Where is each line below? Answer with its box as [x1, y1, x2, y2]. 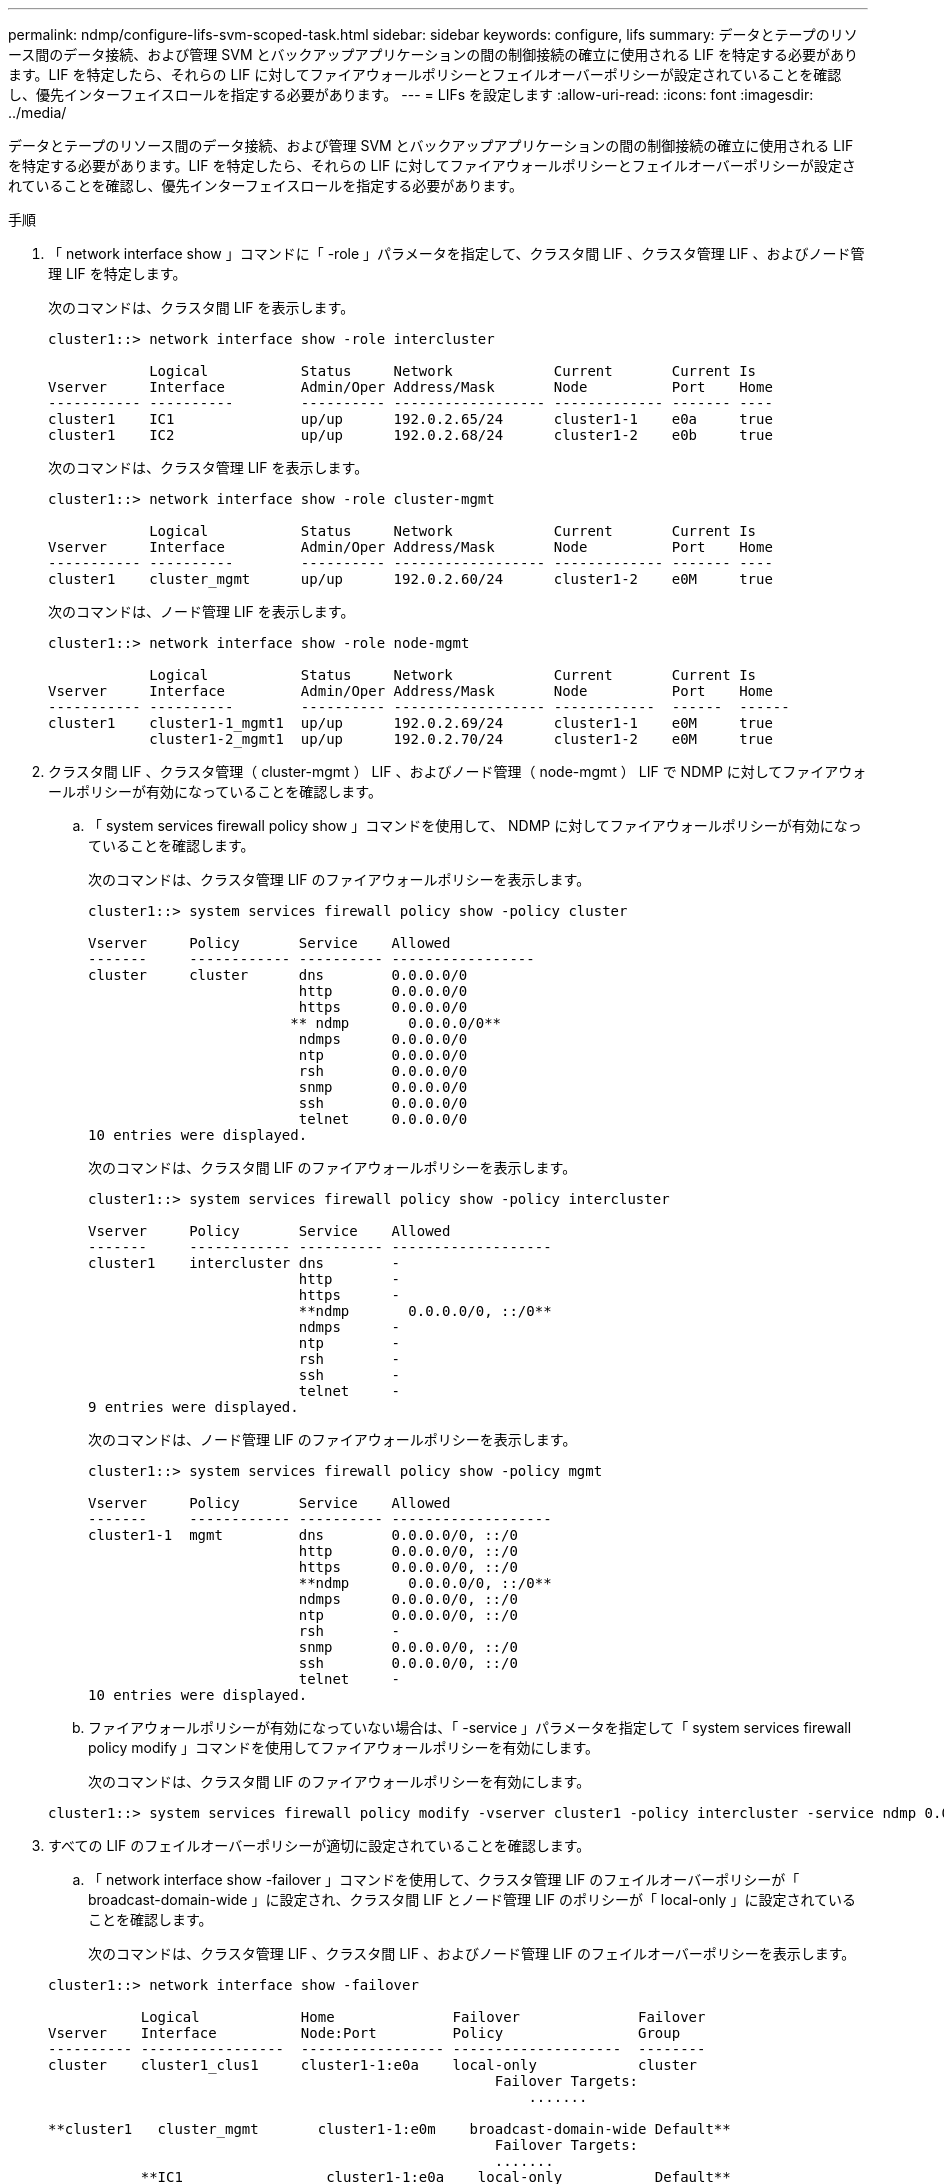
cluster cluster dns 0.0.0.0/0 [88, 967, 468, 983]
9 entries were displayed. [88, 1399, 299, 1415]
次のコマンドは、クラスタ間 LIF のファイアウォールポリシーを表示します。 [88, 1159, 577, 1176]
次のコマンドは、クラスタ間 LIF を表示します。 [48, 299, 355, 316]
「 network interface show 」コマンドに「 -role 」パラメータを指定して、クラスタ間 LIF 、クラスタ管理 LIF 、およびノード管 [48, 245, 865, 262]
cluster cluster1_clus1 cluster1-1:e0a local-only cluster [48, 2057, 698, 2073]
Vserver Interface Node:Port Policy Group [48, 2025, 681, 2041]
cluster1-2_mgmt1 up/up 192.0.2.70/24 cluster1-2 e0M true [149, 731, 773, 747]
